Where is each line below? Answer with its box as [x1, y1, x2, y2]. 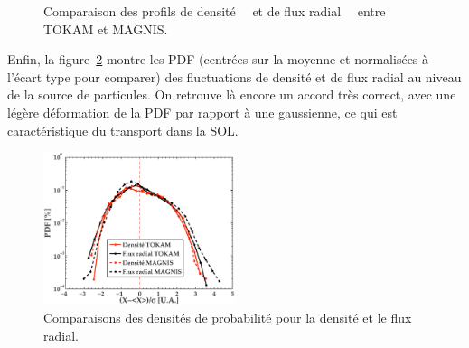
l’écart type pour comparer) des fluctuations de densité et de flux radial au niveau [7, 67, 462, 86]
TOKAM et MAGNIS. [43, 19, 168, 38]
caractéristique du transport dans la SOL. [7, 120, 239, 139]
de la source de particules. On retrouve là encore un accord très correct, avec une [7, 85, 456, 104]
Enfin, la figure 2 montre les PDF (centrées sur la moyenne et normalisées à [7, 50, 429, 69]
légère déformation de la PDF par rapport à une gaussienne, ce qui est [7, 102, 398, 121]
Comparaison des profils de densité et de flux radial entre [43, 2, 386, 20]
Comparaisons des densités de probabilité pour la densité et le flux [43, 308, 412, 327]
